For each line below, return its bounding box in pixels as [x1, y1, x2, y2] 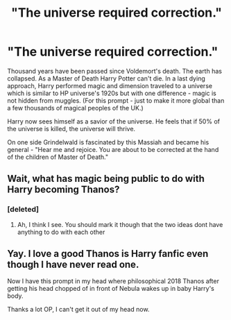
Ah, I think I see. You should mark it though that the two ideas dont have [17, 220, 223, 228]
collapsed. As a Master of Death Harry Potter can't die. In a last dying [7, 74, 206, 83]
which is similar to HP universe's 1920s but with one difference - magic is [7, 89, 216, 97]
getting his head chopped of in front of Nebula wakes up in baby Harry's [7, 285, 215, 293]
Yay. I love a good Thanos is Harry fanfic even [7, 248, 209, 260]
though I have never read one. [7, 259, 139, 271]
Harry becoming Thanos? [7, 184, 120, 196]
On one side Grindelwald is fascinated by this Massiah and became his [7, 137, 209, 146]
